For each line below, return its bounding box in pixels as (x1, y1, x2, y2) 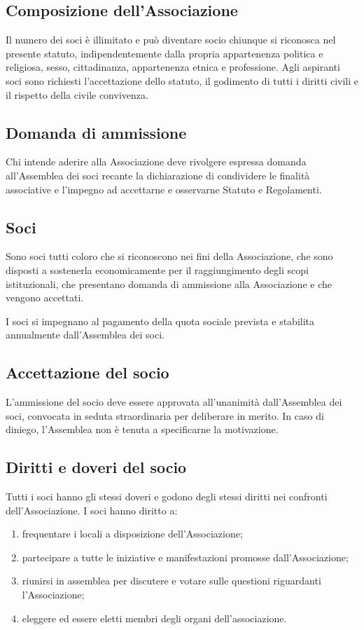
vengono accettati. (6, 290, 84, 305)
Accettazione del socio (6, 362, 169, 383)
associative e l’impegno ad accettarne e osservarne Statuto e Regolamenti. (6, 182, 322, 196)
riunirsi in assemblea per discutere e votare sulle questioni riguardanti (22, 573, 321, 588)
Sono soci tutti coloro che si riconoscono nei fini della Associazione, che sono (6, 249, 333, 263)
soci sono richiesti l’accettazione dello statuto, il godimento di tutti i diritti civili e (6, 73, 358, 88)
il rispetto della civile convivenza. (6, 87, 148, 102)
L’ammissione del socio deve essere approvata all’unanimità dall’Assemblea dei (6, 395, 342, 409)
